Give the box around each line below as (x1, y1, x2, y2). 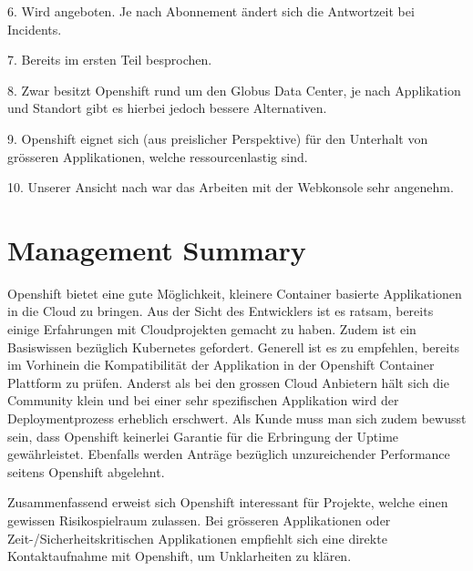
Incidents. (7, 19, 62, 38)
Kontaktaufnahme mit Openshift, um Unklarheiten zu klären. (7, 546, 352, 566)
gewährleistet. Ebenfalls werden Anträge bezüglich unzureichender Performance (7, 444, 450, 464)
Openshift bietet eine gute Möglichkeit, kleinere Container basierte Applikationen (7, 283, 462, 302)
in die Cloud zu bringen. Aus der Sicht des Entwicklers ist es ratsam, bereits (7, 301, 434, 321)
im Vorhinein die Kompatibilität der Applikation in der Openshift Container (7, 355, 435, 374)
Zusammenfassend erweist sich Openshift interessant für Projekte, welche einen (7, 493, 448, 512)
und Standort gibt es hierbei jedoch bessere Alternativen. (7, 98, 327, 117)
